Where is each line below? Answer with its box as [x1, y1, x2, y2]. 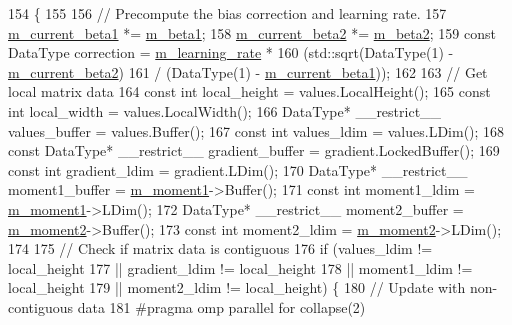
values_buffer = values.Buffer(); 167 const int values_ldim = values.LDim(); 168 [8, 120, 505, 141]
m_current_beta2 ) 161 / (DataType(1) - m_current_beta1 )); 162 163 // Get [8, 61, 488, 82]
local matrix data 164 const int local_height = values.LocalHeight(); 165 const [8, 81, 491, 102]
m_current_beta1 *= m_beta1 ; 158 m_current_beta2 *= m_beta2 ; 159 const [8, 22, 496, 43]
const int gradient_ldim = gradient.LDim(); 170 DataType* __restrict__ [8, 159, 468, 180]
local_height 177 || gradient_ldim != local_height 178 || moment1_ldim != [8, 257, 473, 278]
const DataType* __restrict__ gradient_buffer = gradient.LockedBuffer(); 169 [8, 140, 500, 161]
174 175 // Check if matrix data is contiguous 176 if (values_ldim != [8, 238, 433, 259]
